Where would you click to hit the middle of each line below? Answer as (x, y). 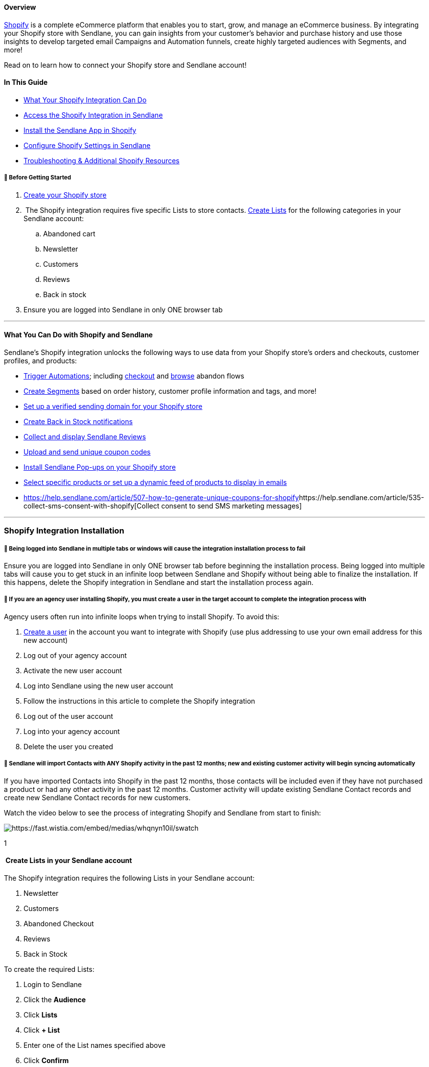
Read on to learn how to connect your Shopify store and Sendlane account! (125, 65)
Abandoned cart (69, 233)
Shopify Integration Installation (64, 531)
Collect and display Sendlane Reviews (85, 436)
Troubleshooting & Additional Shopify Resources (102, 160)
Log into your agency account (72, 731)
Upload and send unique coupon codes (87, 452)
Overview (20, 7)
